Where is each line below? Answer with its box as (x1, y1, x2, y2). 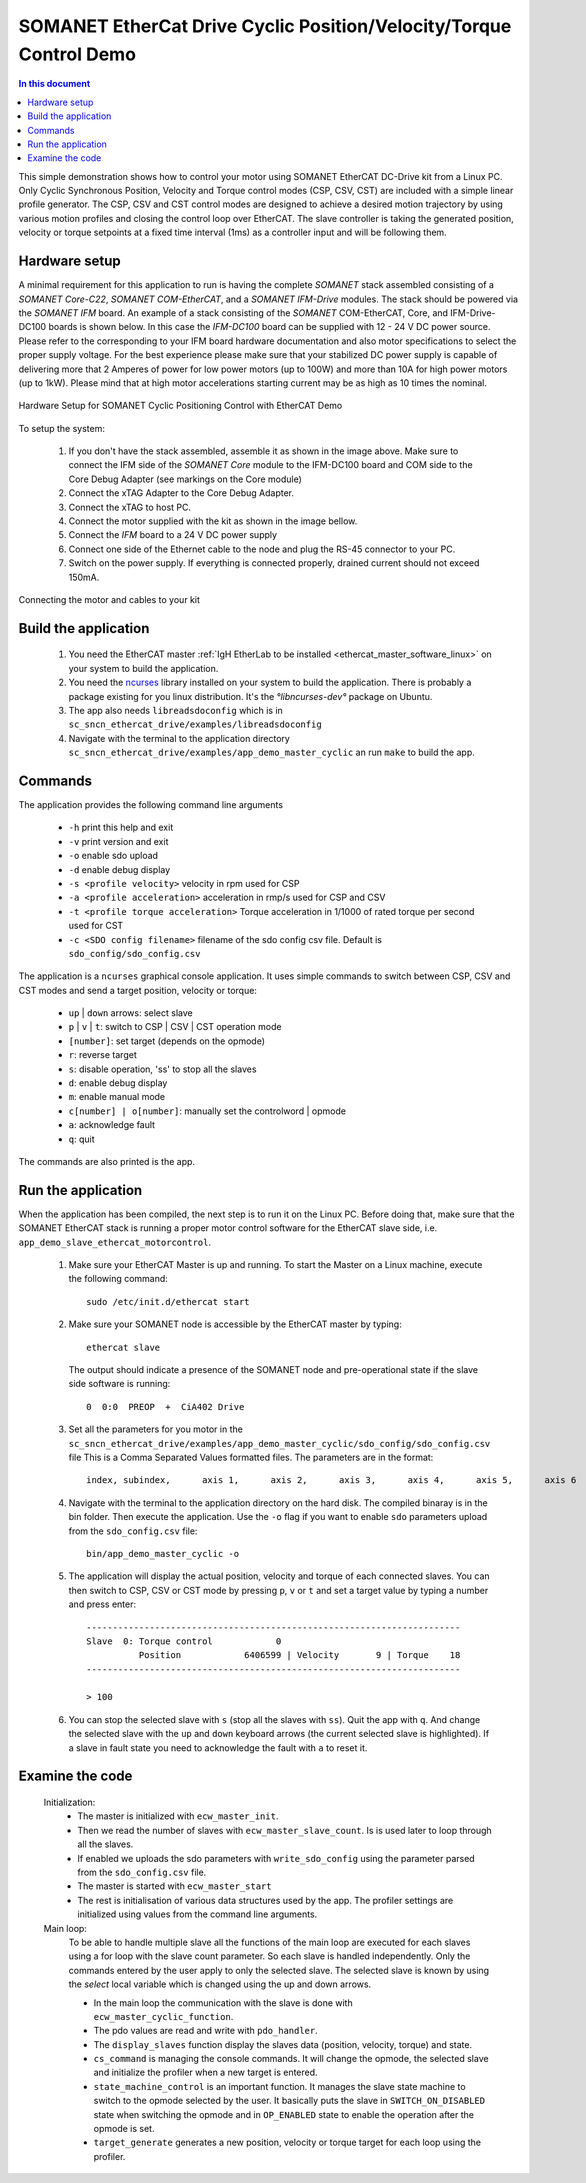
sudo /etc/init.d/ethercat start (86, 1296, 250, 1307)
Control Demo (18, 43, 137, 65)
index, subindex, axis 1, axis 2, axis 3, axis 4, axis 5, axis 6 (86, 1475, 577, 1486)
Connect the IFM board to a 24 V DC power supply (68, 529, 278, 541)
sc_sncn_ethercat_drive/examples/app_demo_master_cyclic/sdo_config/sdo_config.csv (68, 1438, 491, 1449)
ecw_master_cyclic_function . (93, 2010, 234, 2022)
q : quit (68, 1133, 95, 1145)
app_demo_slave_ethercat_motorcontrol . (18, 1236, 212, 1248)
